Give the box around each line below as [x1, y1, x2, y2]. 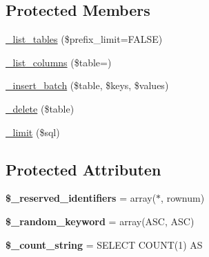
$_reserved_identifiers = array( [6, 191, 157, 205]
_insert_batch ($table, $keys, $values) [6, 78, 169, 93]
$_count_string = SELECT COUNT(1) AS [6, 237, 203, 251]
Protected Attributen [6, 158, 161, 180]
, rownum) [161, 191, 205, 205]
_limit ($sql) [6, 124, 60, 139]
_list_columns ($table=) [6, 55, 112, 69]
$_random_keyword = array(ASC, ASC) [6, 213, 195, 228]
